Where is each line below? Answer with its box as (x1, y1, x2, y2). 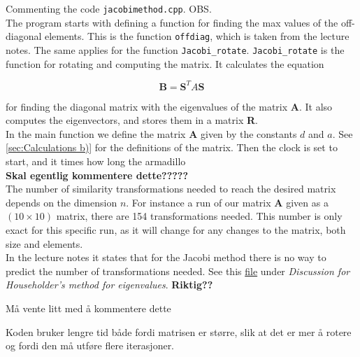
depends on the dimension (6, 195, 117, 209)
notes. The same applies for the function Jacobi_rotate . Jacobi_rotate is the (6, 42, 345, 57)
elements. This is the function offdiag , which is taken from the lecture (45, 29, 350, 43)
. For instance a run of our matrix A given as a (126, 195, 329, 209)
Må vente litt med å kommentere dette (6, 300, 171, 315)
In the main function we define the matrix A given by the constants (6, 126, 297, 141)
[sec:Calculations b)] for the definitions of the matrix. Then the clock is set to (6, 140, 338, 155)
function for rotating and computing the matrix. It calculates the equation (6, 56, 324, 71)
